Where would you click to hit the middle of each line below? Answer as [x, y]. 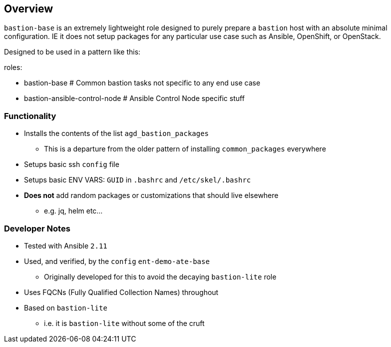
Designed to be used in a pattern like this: [72, 52]
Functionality [30, 116]
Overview [29, 9]
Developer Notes [37, 228]
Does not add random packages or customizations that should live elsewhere [151, 195]
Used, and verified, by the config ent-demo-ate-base [117, 261]
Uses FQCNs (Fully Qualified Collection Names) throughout [121, 292]
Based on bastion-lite [66, 307]
